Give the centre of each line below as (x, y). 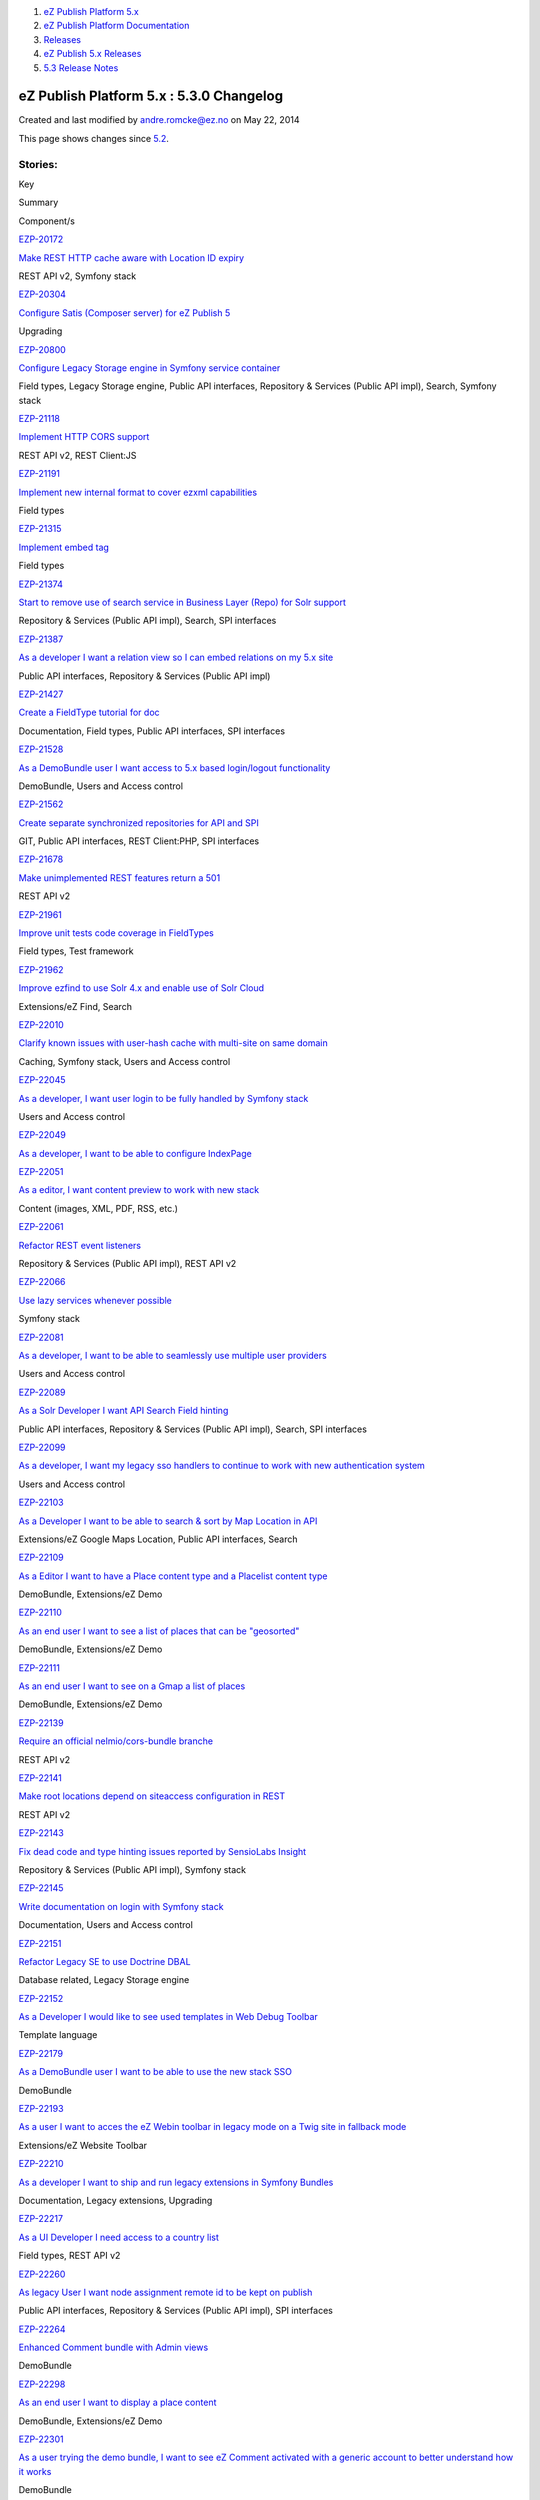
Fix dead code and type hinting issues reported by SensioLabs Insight (162, 1851)
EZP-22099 (42, 1447)
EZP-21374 (41, 584)
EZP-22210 (41, 2164)
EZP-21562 (41, 804)
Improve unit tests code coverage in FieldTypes (116, 933)
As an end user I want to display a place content (117, 2402)
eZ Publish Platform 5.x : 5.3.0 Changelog (151, 96)
